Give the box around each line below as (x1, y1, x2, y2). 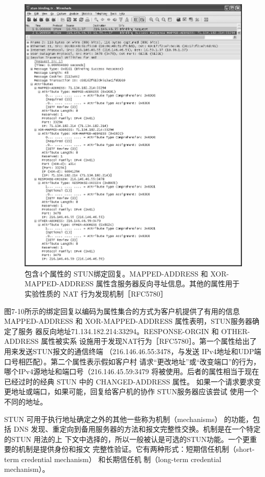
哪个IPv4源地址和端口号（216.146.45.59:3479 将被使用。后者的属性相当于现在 (4, 366, 259, 377)
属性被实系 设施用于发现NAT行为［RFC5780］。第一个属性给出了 (40, 336, 257, 346)
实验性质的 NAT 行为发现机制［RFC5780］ (25, 288, 168, 299)
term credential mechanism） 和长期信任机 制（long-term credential (4, 453, 221, 464)
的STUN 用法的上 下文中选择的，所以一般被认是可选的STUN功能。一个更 (4, 433, 250, 444)
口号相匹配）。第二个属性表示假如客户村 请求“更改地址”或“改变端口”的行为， (4, 356, 261, 366)
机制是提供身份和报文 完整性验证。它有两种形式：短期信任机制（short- (18, 444, 255, 454)
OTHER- (221, 325, 250, 336)
